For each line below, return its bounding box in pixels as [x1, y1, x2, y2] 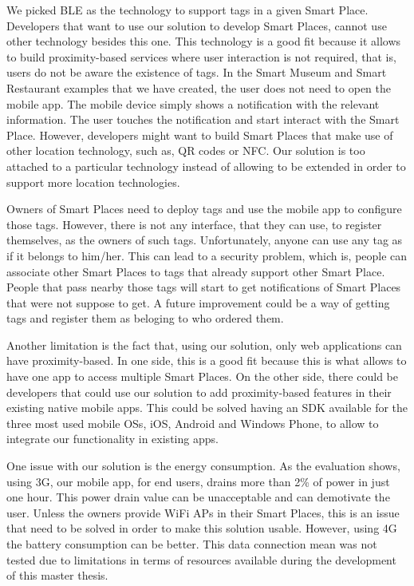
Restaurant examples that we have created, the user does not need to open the [6, 79, 392, 96]
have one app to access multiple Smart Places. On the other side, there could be [6, 368, 398, 385]
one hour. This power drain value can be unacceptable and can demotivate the [6, 489, 390, 505]
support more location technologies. [6, 173, 180, 190]
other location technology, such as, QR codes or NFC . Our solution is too [6, 142, 365, 159]
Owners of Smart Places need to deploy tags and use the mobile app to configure [6, 200, 402, 217]
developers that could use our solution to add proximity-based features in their [6, 383, 392, 400]
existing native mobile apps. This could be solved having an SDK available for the [6, 399, 408, 416]
